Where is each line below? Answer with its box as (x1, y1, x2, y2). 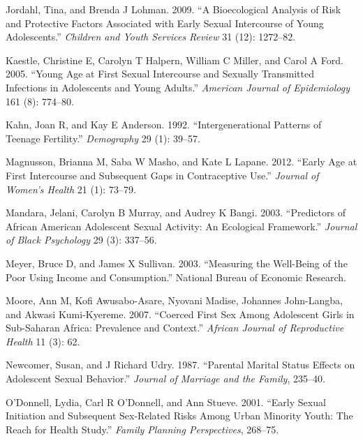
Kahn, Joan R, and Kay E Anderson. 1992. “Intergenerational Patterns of (6, 117, 322, 132)
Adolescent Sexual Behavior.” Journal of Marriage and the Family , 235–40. (6, 371, 325, 386)
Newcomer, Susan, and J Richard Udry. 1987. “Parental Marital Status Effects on (6, 357, 355, 372)
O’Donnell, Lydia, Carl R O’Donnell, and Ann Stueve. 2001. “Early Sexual (6, 394, 326, 409)
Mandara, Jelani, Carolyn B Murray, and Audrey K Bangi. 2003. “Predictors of (6, 205, 346, 220)
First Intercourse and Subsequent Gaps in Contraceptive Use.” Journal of (6, 167, 319, 182)
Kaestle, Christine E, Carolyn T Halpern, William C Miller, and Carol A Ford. (6, 52, 343, 67)
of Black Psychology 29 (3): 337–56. (6, 232, 157, 247)
